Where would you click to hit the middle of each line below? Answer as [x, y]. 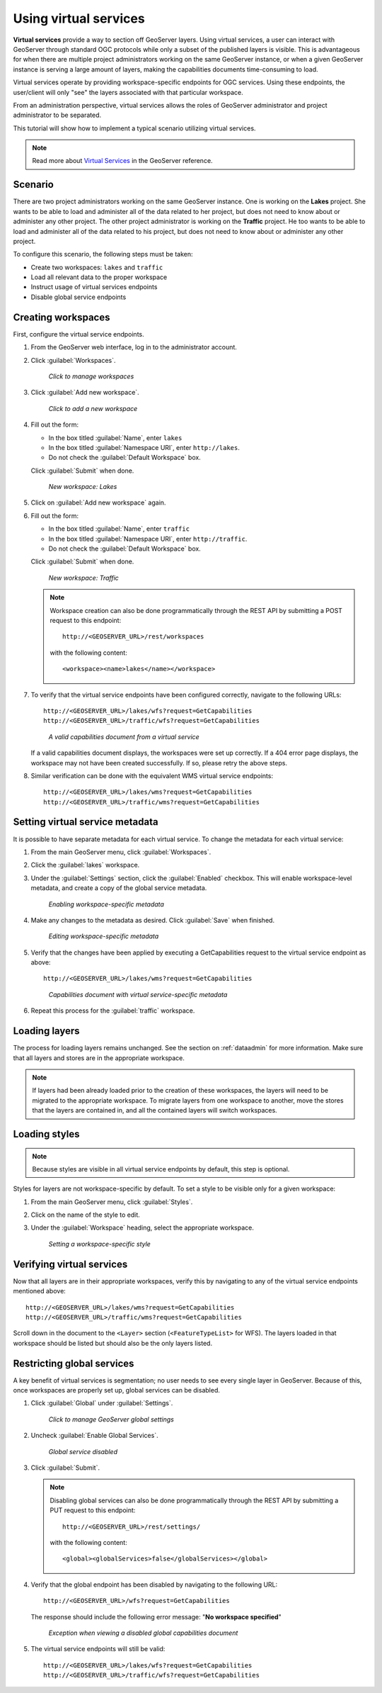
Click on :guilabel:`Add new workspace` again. [98, 502]
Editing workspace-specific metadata [104, 936]
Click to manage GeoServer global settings [111, 1419]
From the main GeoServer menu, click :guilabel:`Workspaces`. [121, 852]
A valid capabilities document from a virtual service [124, 736]
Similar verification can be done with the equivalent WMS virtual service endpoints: [152, 775]
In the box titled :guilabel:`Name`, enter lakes [115, 438]
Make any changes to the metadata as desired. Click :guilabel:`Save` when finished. [153, 920]
